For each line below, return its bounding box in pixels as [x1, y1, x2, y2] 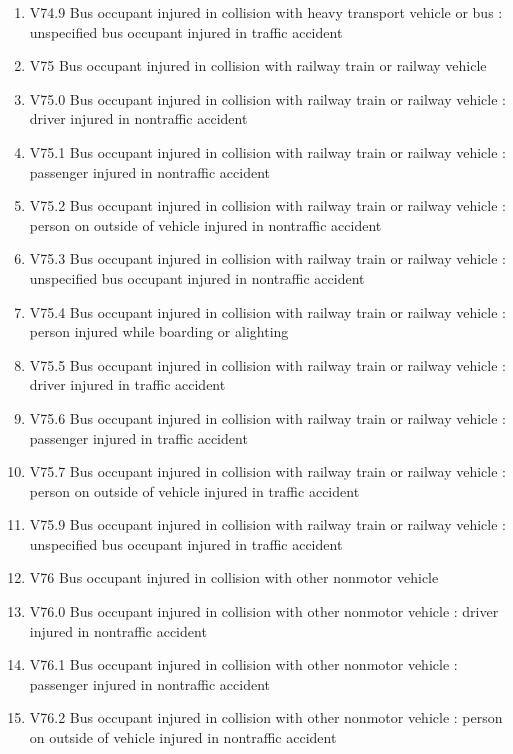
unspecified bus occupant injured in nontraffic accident [29, 267, 365, 288]
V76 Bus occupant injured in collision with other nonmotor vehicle [29, 567, 439, 588]
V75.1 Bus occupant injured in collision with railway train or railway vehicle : [29, 141, 506, 162]
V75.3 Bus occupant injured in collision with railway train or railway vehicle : [29, 248, 506, 269]
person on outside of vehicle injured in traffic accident [29, 480, 360, 501]
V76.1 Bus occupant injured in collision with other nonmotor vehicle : [29, 654, 458, 675]
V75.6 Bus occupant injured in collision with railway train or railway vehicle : [29, 407, 506, 428]
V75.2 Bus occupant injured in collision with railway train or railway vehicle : [29, 195, 506, 216]
